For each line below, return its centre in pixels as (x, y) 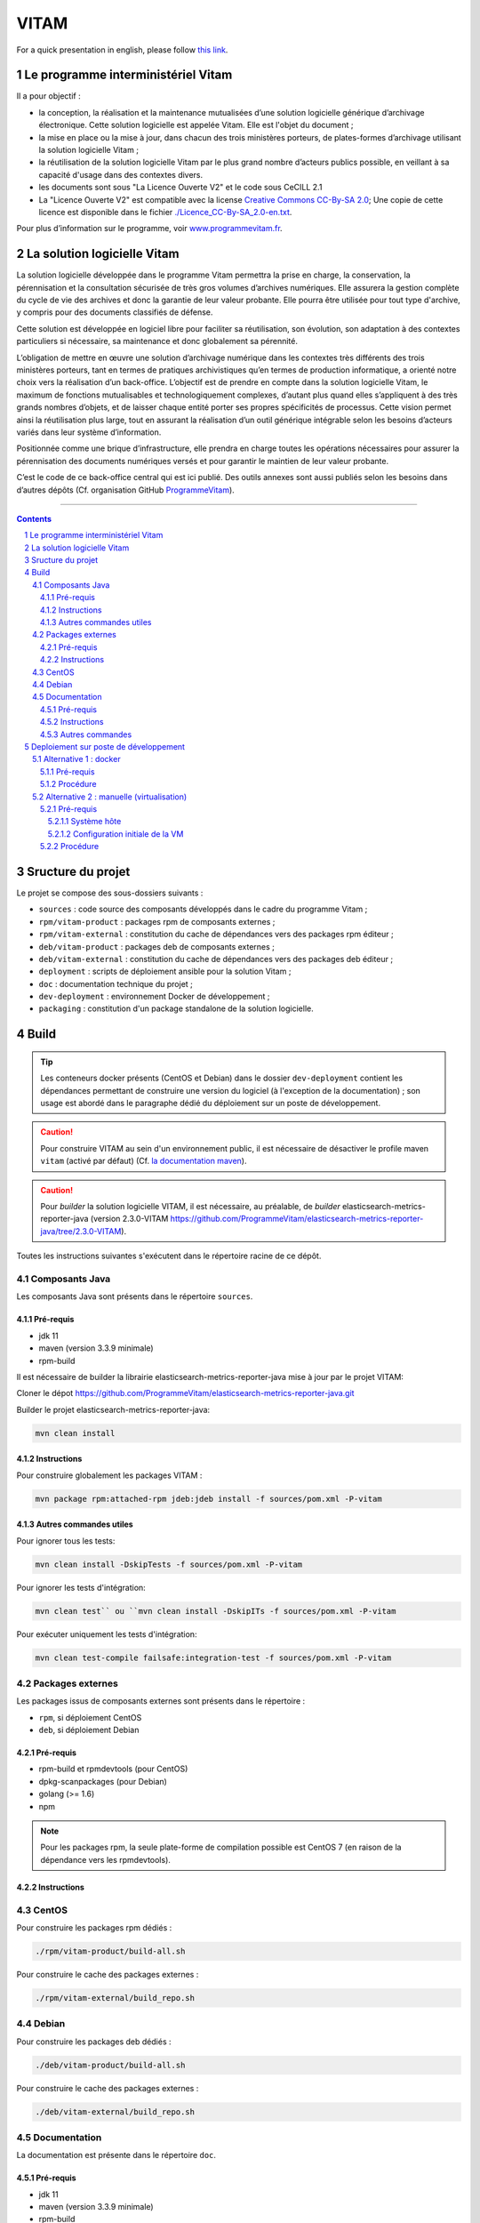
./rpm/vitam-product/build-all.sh (110, 1951)
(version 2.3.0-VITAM (129, 1219)
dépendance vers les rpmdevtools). (105, 1859)
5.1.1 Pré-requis (68, 771)
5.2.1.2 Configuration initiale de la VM (116, 834)
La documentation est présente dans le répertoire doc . (116, 2155)
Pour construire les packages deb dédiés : (94, 2042)
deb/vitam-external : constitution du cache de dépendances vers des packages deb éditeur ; (216, 959)
